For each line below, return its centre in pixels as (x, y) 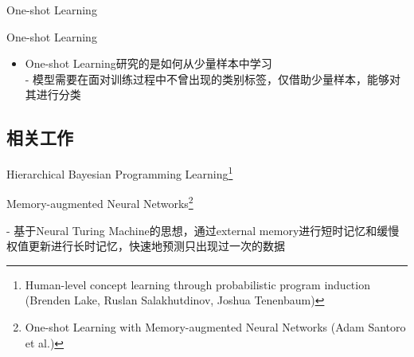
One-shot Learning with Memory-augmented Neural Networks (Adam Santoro (215, 327)
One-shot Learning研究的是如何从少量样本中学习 (148, 63)
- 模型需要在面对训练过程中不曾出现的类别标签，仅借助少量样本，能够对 (213, 78)
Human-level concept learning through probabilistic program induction (197, 284)
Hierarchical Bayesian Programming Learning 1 (120, 173)
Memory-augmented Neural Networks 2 (100, 202)
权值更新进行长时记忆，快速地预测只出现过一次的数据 (146, 246)
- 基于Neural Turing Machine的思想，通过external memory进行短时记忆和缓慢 (203, 230)
